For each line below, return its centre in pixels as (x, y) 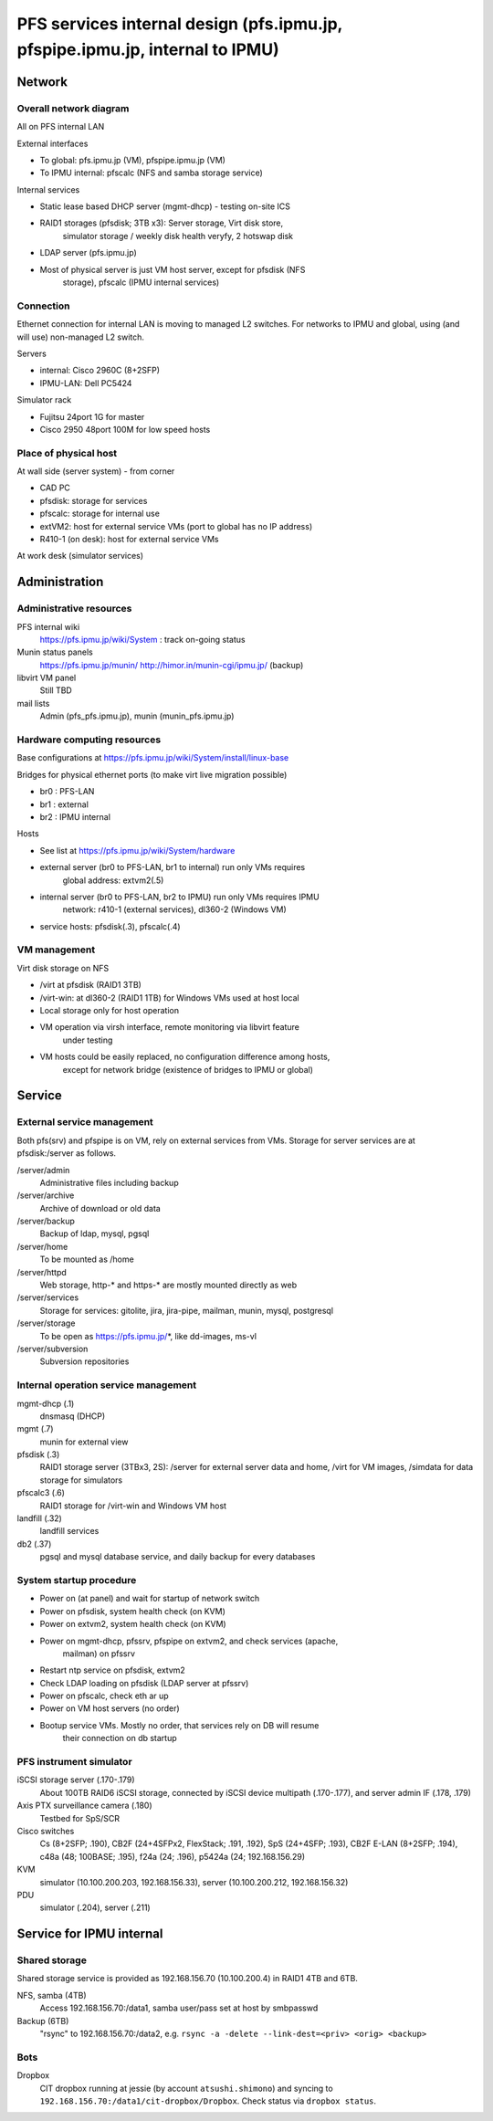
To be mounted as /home (87, 1259)
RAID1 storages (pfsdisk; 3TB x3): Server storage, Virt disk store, (162, 223)
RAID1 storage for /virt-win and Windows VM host (133, 1506)
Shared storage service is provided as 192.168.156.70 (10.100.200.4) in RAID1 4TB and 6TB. (187, 1979)
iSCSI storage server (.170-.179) (76, 1780)
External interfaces (52, 143)
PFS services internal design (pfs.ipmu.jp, (179, 24)
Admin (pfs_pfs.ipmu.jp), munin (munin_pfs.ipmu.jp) (137, 716)
